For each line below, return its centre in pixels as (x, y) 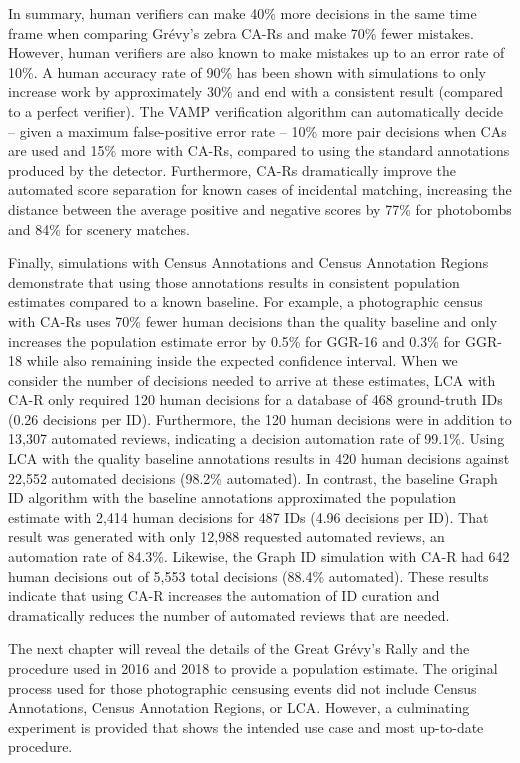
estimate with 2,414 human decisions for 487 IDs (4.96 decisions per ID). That (248, 516)
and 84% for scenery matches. (99, 228)
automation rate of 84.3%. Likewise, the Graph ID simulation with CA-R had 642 (259, 556)
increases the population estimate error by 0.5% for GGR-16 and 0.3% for (234, 340)
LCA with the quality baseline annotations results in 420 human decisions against (259, 458)
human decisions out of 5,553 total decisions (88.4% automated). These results (248, 575)
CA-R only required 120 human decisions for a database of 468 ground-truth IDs (255, 399)
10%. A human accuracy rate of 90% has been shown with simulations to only (247, 71)
